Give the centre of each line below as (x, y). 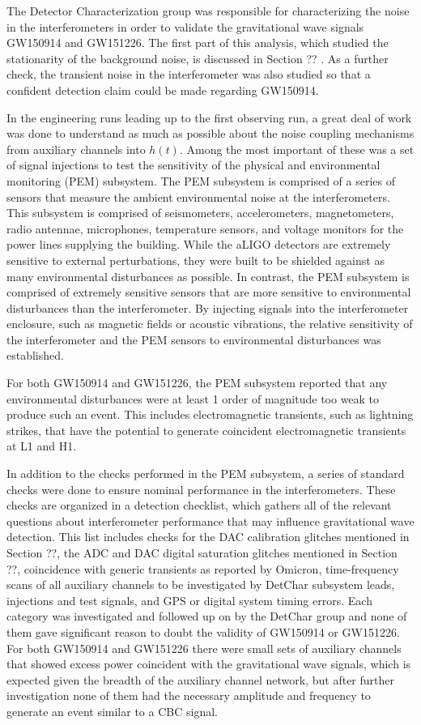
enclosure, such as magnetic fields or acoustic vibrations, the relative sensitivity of (210, 324)
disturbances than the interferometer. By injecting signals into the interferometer (208, 307)
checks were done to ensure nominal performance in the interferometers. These (201, 489)
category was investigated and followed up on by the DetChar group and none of (207, 616)
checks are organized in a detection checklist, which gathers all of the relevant (199, 505)
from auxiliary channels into (76, 149)
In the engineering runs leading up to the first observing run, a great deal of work (209, 117)
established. (35, 355)
